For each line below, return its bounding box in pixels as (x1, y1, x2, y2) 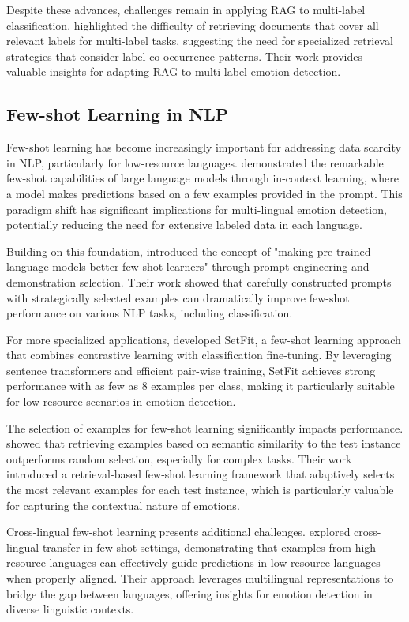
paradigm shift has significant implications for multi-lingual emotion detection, (6, 200, 387, 217)
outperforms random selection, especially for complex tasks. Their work (6, 450, 352, 466)
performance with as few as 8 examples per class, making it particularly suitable (6, 377, 395, 394)
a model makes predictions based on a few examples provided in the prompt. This (6, 185, 403, 201)
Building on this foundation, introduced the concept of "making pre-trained (6, 242, 371, 259)
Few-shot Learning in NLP (6, 102, 229, 126)
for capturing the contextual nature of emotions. (6, 496, 240, 513)
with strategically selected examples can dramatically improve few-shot (6, 289, 350, 305)
